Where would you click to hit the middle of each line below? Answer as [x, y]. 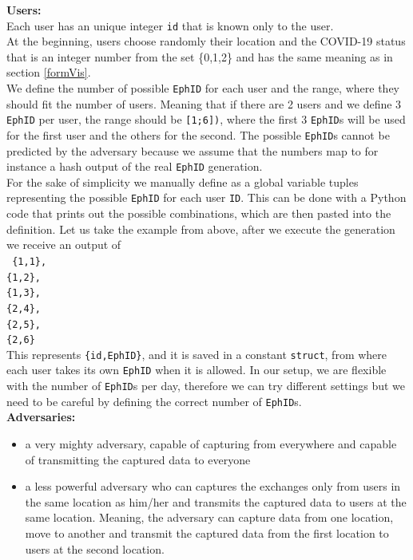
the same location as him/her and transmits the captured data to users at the [216, 501]
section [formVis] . [49, 72]
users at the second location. [95, 548]
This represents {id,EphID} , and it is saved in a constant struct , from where [197, 354]
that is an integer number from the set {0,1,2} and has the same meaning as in [200, 56]
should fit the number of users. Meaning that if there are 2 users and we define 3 [204, 103]
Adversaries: [41, 417]
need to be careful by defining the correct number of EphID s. [154, 401]
